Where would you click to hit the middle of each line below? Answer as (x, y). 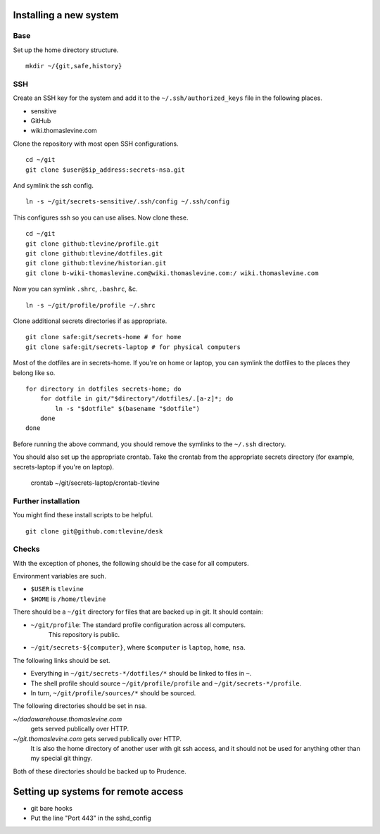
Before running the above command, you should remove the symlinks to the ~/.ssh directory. (150, 444)
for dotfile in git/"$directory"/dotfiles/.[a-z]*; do (137, 399)
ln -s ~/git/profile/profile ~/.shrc (91, 305)
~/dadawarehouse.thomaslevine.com (68, 719)
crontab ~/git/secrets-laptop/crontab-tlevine (95, 483)
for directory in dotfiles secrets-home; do (104, 388)
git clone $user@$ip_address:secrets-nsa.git (106, 170)
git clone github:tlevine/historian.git (96, 263)
